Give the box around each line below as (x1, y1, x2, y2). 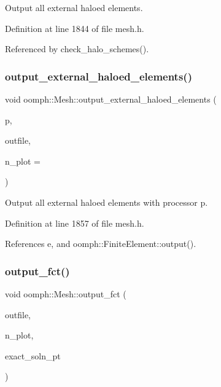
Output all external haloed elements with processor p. (5, 195, 208, 208)
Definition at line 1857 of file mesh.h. (5, 216, 144, 229)
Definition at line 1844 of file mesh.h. (5, 21, 144, 34)
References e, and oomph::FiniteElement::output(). (5, 237, 196, 250)
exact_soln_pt (5, 349, 61, 362)
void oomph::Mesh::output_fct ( (5, 287, 126, 300)
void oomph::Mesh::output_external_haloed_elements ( (5, 93, 217, 105)
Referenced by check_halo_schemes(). (5, 42, 149, 55)
